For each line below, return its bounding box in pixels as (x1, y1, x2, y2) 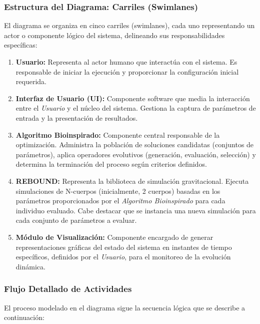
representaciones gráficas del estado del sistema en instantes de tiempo (15, 241, 232, 252)
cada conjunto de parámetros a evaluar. (15, 215, 137, 225)
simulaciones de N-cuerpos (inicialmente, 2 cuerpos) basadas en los (15, 185, 220, 196)
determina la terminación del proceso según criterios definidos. (15, 159, 207, 169)
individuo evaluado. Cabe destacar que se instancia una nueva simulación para (15, 205, 256, 215)
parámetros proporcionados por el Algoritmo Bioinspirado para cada (15, 195, 225, 206)
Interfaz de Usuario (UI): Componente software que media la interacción (15, 93, 250, 103)
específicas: (4, 40, 37, 50)
